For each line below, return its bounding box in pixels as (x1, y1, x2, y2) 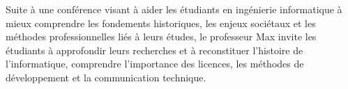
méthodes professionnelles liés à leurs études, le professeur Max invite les (6, 29, 317, 44)
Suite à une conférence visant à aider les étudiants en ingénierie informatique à (6, 2, 342, 16)
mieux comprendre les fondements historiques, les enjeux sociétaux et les (6, 15, 316, 30)
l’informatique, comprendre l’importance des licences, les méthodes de (6, 56, 304, 71)
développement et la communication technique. (6, 70, 206, 84)
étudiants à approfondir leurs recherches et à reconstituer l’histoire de (6, 42, 303, 57)
